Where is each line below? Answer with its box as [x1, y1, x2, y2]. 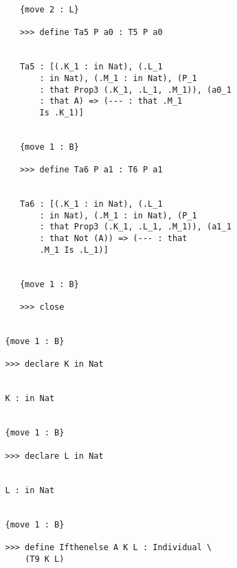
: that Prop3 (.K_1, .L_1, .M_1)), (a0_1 [39, 84, 232, 95]
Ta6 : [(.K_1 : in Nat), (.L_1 [19, 199, 163, 209]
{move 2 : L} [19, 5, 79, 14]
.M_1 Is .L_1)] [39, 245, 109, 255]
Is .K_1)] [39, 107, 84, 117]
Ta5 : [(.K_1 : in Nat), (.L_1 [19, 62, 163, 72]
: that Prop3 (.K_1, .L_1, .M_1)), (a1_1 [39, 222, 232, 232]
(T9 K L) [25, 554, 65, 564]
